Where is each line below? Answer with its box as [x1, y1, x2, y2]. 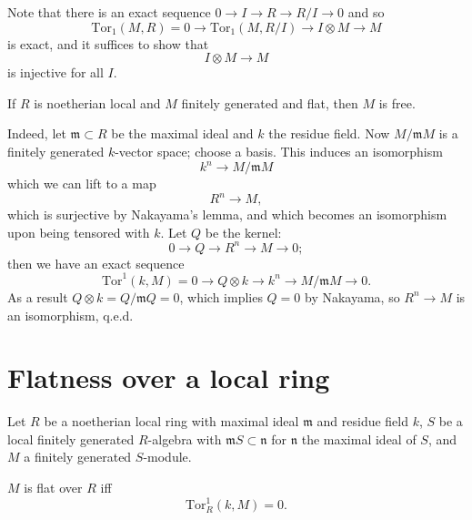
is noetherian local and [34, 93, 161, 112]
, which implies [179, 287, 263, 306]
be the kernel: [205, 222, 282, 241]
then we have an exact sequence [7, 253, 185, 272]
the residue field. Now [268, 124, 390, 143]
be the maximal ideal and [111, 124, 254, 143]
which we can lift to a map [7, 174, 156, 193]
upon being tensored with [7, 222, 150, 241]
